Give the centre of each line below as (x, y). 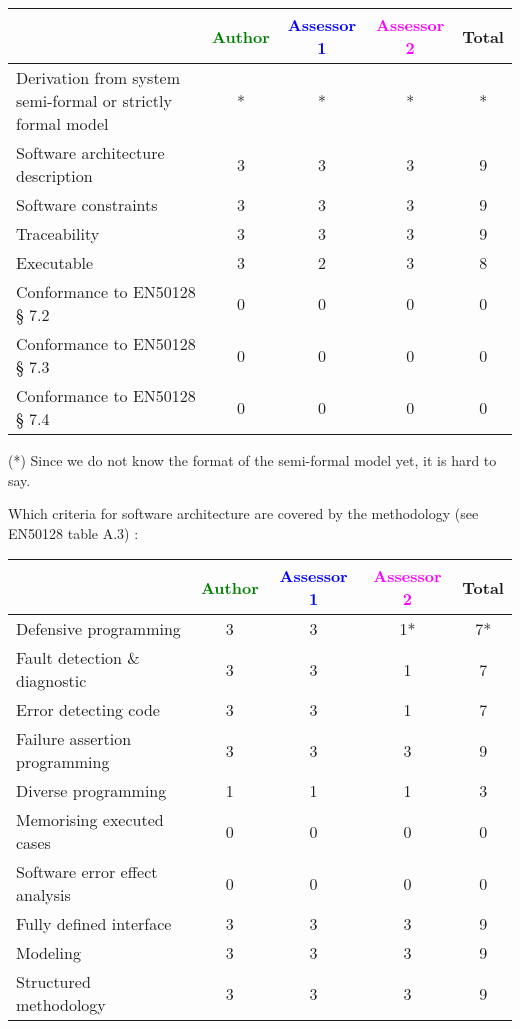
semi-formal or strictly (94, 100)
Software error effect (87, 872)
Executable (55, 262)
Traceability (58, 233)
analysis (43, 895)
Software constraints (87, 204)
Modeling (48, 953)
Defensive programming (98, 629)
